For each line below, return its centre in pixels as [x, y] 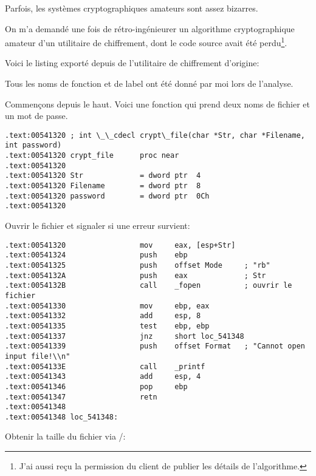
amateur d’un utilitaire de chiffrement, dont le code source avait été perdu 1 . [146, 42]
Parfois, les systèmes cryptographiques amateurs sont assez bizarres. [132, 8]
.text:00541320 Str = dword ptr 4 [103, 176]
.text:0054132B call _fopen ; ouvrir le [149, 286]
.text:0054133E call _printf [105, 366]
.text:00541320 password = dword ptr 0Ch [107, 196]
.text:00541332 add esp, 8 [103, 316]
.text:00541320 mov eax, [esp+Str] [120, 245]
